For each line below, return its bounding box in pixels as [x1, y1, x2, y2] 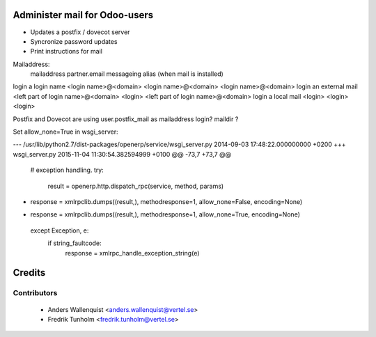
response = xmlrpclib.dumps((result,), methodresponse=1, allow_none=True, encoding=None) [30, 210, 301, 219]
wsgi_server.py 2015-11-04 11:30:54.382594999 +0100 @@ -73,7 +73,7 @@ [13, 150, 232, 158]
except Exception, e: [30, 226, 89, 235]
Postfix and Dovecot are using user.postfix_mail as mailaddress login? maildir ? [13, 115, 239, 123]
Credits [13, 267, 46, 279]
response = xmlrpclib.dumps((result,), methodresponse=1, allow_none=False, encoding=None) [30, 197, 303, 205]
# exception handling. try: [30, 166, 104, 174]
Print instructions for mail [30, 47, 102, 56]
